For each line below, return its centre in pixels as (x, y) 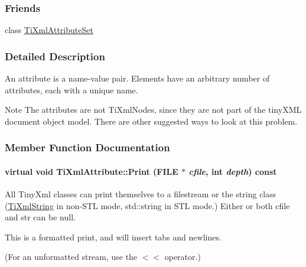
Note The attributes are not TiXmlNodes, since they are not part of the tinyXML (153, 110)
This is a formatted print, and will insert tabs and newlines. (113, 237)
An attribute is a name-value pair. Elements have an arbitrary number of (137, 78)
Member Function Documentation (87, 147)
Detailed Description (55, 56)
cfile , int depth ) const (233, 171)
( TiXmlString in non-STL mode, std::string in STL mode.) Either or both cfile (147, 205)
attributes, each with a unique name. (71, 89)
